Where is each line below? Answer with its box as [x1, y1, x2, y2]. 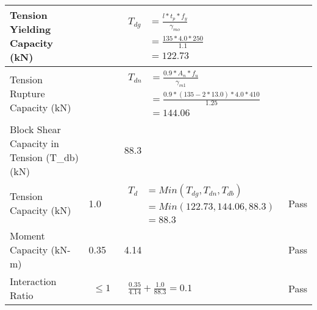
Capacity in [10, 136, 59, 150]
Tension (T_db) [10, 150, 79, 164]
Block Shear [10, 122, 61, 136]
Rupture [10, 86, 45, 100]
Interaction [10, 274, 57, 289]
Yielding [10, 22, 51, 36]
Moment [10, 229, 45, 243]
